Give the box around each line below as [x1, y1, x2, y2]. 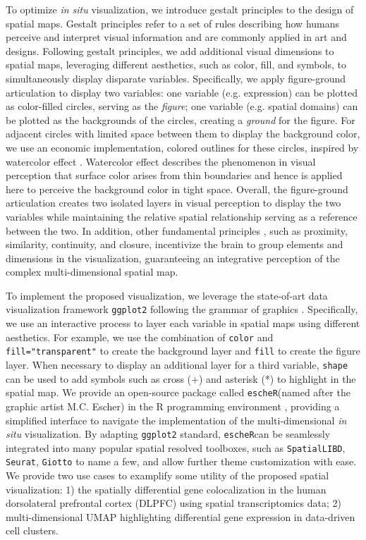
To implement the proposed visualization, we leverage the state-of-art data [6, 288, 328, 302]
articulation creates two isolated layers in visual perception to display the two [6, 195, 341, 210]
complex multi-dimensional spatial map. [6, 264, 178, 279]
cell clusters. [6, 523, 59, 538]
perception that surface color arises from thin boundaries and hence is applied [6, 168, 343, 183]
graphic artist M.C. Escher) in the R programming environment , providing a [6, 398, 340, 413]
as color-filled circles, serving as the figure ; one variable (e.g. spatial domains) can [6, 99, 358, 113]
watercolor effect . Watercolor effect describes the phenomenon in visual [6, 154, 316, 168]
